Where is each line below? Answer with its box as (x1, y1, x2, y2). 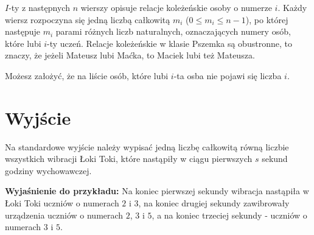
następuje (5, 25, 41, 38)
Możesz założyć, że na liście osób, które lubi (5, 69, 169, 82)
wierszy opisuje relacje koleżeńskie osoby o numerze (80, 1, 272, 13)
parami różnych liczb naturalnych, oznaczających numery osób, (55, 25, 291, 38)
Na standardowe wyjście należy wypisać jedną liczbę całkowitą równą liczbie (5, 140, 289, 153)
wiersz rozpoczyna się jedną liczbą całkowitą (5, 13, 170, 26)
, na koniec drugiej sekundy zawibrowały (138, 197, 290, 209)
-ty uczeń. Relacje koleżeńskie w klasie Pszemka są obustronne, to (47, 37, 292, 49)
